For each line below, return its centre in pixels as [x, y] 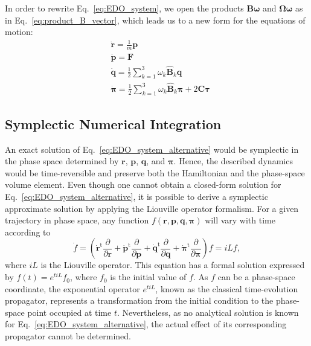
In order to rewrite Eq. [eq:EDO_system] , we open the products [124, 8]
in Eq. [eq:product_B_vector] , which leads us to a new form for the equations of [155, 20]
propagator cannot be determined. [68, 336]
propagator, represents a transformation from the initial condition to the [139, 300]
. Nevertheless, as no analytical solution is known [208, 312]
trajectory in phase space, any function [77, 220]
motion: [19, 32]
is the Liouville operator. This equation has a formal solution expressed [173, 265]
